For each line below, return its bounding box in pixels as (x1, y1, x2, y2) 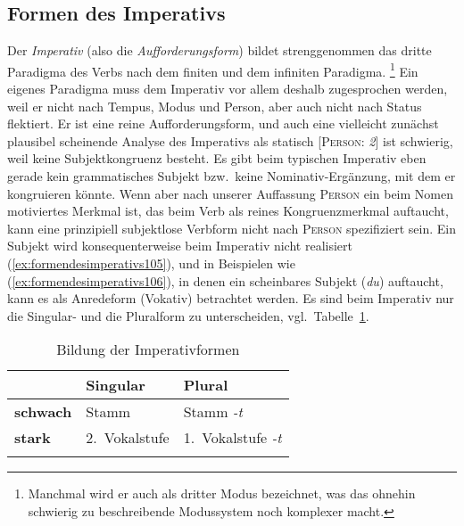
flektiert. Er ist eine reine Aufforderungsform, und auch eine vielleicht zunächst (7, 114, 439, 133)
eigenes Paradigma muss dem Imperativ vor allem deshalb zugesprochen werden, (7, 79, 448, 98)
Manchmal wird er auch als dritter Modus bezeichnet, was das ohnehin (28, 484, 416, 503)
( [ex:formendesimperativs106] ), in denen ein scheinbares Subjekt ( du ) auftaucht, (7, 271, 443, 290)
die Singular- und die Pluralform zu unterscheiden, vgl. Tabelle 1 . (7, 306, 369, 325)
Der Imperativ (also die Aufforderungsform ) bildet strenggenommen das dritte (7, 41, 432, 60)
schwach (14, 401, 72, 423)
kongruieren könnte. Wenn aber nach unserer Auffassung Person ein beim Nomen (7, 184, 453, 202)
